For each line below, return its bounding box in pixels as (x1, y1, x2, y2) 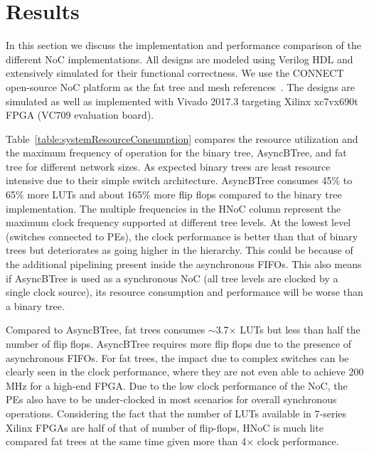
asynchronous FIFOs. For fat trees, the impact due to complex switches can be (6, 350, 349, 365)
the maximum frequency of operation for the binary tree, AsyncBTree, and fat (6, 145, 347, 160)
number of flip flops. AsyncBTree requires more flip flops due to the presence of (6, 336, 352, 351)
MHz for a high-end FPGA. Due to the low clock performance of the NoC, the (6, 378, 348, 393)
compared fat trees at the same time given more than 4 (6, 434, 247, 449)
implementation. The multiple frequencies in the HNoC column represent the (6, 201, 341, 215)
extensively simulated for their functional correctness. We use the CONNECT (6, 65, 344, 80)
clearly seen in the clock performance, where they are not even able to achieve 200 (6, 364, 364, 379)
